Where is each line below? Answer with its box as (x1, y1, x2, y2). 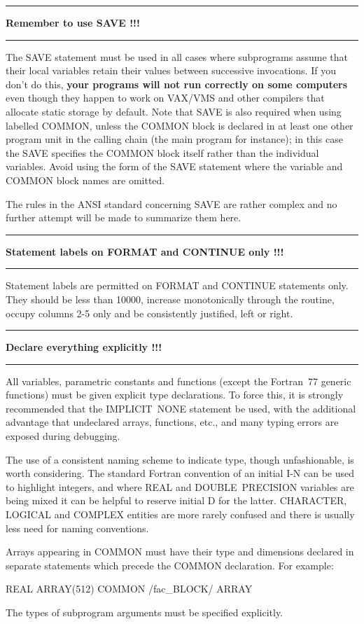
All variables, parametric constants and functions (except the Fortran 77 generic (6, 373, 351, 388)
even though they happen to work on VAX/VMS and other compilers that (6, 90, 325, 105)
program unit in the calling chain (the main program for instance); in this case (6, 132, 343, 146)
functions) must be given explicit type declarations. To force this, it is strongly (6, 387, 344, 402)
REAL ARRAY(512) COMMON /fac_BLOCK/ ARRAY (6, 581, 253, 596)
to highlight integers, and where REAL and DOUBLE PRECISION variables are (6, 479, 354, 494)
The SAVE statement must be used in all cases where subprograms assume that (6, 49, 348, 64)
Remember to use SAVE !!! (6, 15, 140, 29)
